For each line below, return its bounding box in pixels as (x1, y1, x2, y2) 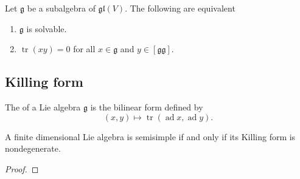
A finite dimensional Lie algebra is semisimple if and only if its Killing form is (5, 130, 296, 143)
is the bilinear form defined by (90, 100, 203, 113)
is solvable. (26, 22, 67, 35)
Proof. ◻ (5, 162, 39, 175)
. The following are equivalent (125, 2, 235, 14)
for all (73, 42, 96, 55)
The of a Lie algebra (5, 100, 81, 113)
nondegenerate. (5, 142, 61, 155)
